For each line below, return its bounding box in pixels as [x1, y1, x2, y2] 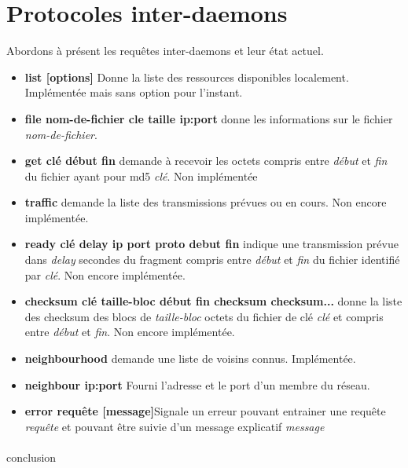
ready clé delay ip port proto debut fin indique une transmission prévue [24, 236, 399, 252]
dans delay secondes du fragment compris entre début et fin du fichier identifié [24, 251, 400, 268]
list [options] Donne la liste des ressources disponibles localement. [24, 68, 349, 85]
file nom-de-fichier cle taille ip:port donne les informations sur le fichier [24, 110, 393, 126]
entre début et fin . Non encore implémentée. [24, 324, 235, 340]
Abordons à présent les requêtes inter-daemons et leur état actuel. [6, 42, 324, 59]
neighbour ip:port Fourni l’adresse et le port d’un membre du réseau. [24, 376, 370, 393]
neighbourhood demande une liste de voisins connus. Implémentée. [24, 350, 356, 367]
